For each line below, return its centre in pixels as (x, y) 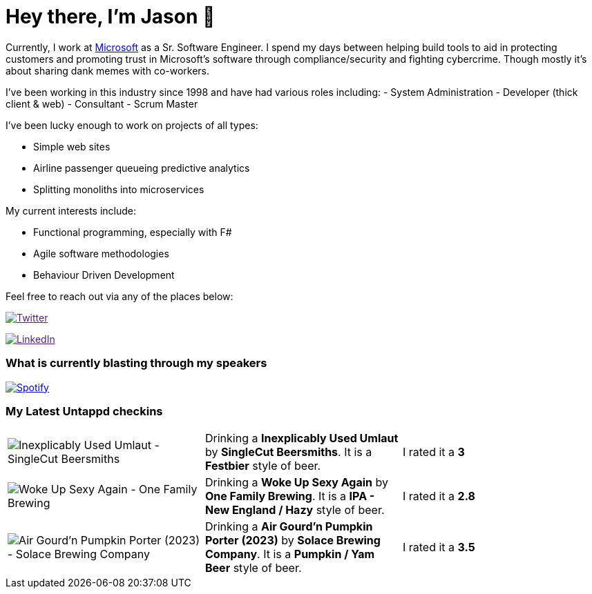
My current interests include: (71, 210)
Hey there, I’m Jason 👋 (111, 17)
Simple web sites (72, 146)
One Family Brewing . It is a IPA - (290, 496)
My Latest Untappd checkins (84, 411)
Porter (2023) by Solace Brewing (293, 541)
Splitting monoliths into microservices (119, 189)
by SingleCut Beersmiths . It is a (288, 452)
